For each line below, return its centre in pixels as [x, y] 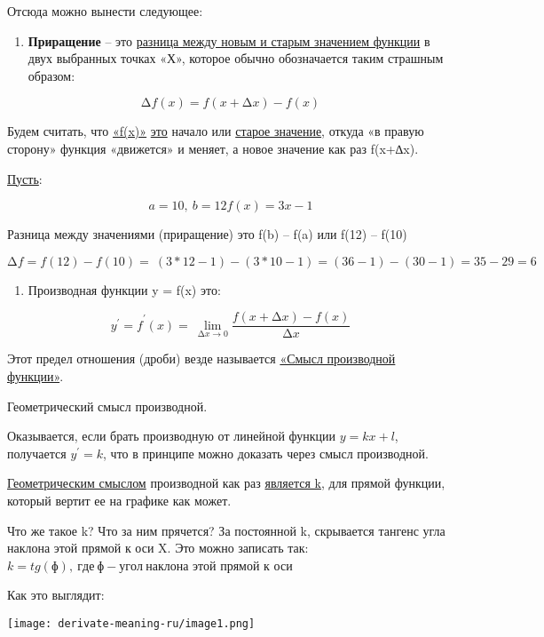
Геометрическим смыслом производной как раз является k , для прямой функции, [226, 483]
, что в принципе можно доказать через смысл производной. [266, 453]
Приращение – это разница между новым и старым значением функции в [229, 40]
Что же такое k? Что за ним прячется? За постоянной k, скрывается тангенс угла [226, 530]
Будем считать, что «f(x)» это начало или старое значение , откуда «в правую [216, 131]
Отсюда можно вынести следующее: [105, 11]
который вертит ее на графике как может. [119, 500]
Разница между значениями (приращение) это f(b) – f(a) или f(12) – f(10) [207, 234]
